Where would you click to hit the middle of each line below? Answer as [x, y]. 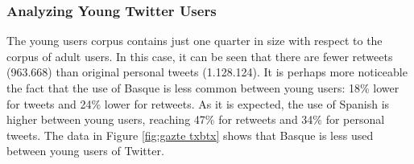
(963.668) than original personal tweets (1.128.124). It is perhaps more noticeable [207, 72]
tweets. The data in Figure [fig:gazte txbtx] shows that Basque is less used [190, 135]
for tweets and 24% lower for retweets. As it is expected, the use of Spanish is [198, 103]
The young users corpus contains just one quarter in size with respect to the [195, 41]
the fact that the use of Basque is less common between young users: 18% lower [203, 88]
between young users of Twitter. [85, 151]
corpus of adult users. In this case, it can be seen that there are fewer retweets [200, 56]
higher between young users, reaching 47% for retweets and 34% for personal [196, 119]
